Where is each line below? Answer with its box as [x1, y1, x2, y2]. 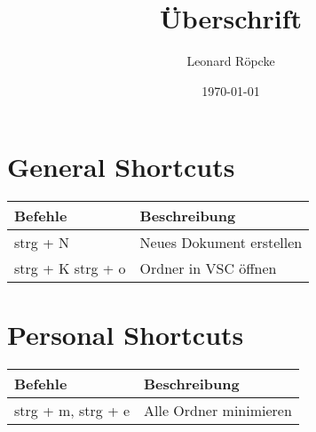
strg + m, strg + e [14, 400, 130, 421]
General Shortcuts [7, 148, 235, 185]
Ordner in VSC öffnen [139, 258, 277, 279]
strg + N [14, 232, 69, 253]
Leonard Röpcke [186, 52, 275, 70]
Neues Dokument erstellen [139, 232, 303, 253]
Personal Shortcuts [7, 316, 244, 353]
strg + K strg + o [14, 258, 126, 279]
